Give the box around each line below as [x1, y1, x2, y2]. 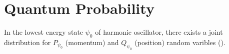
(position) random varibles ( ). [134, 37, 225, 47]
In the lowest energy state [4, 27, 83, 37]
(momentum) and [65, 37, 119, 47]
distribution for [4, 37, 51, 47]
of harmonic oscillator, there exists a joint [95, 27, 223, 37]
